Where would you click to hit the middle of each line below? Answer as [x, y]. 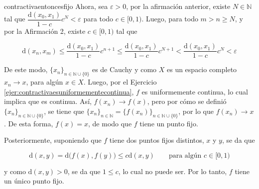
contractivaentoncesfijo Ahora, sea [56, 6]
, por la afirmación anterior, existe [178, 6]
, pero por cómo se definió [187, 101]
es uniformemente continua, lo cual [195, 91]
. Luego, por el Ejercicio [120, 82]
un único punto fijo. [34, 181]
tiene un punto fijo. [169, 123]
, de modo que [110, 123]
